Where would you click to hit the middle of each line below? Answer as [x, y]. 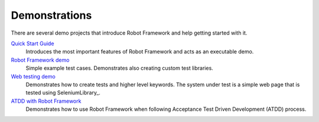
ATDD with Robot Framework [46, 101]
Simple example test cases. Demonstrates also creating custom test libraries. [120, 68]
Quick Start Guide [32, 43]
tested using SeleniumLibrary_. [63, 93]
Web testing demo [33, 76]
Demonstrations [51, 15]
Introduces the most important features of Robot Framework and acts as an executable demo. [140, 52]
